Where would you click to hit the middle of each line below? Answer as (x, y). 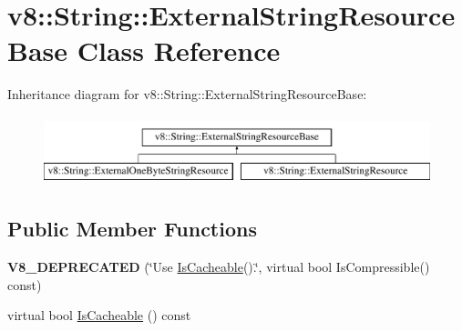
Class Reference (179, 50)
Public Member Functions (132, 229)
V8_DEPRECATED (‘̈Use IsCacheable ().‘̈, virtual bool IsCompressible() (219, 267)
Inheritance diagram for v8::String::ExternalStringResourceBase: (187, 94)
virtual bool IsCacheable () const (99, 315)
